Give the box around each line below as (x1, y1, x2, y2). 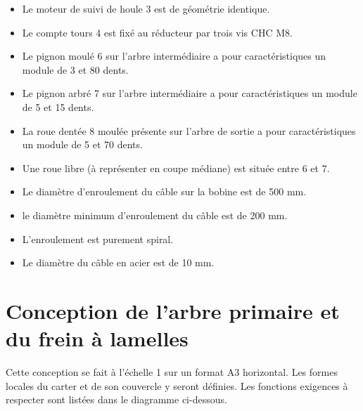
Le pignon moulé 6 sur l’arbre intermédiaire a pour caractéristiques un (22, 48, 326, 63)
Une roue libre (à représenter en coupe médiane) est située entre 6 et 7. (22, 160, 330, 175)
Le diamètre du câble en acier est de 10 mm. (22, 255, 215, 270)
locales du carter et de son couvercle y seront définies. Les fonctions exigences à (6, 378, 348, 393)
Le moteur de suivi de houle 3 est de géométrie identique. (22, 1, 270, 15)
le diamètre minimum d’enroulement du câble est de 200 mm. (22, 207, 288, 222)
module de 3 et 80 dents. (22, 62, 129, 77)
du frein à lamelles (6, 324, 189, 353)
